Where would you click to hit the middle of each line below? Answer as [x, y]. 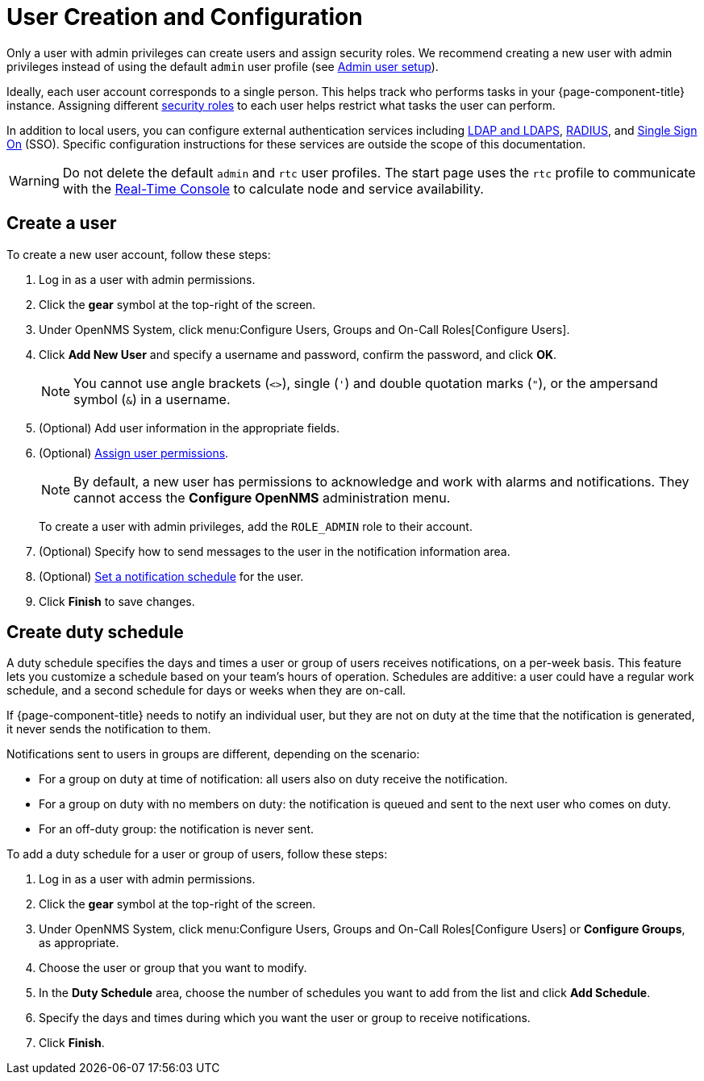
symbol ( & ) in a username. [152, 399]
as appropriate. [79, 943]
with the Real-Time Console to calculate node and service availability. [273, 188]
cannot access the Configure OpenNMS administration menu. [262, 497]
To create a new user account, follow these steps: [139, 254]
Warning [34, 180]
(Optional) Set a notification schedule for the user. [171, 576]
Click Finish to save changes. [117, 601]
